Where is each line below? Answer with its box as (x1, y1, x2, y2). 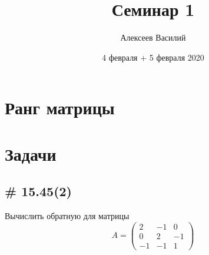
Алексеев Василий (120, 31, 186, 44)
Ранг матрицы (5, 95, 115, 120)
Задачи (5, 141, 57, 165)
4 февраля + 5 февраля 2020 (102, 51, 204, 63)
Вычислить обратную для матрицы (5, 210, 130, 222)
